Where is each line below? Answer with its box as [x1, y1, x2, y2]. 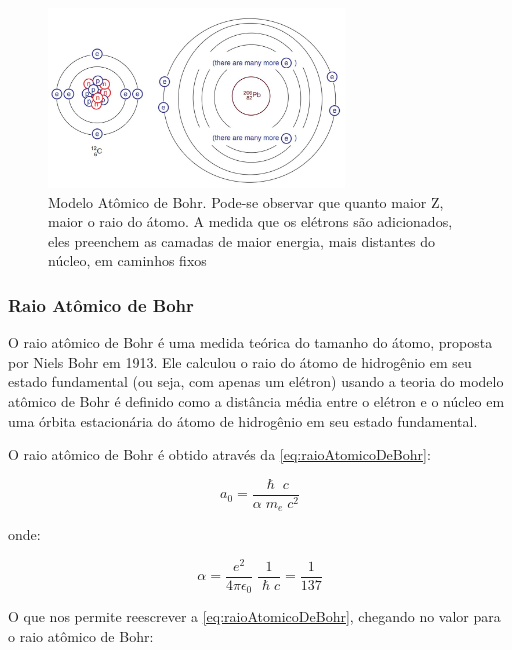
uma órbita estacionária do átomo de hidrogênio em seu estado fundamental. [8, 410, 478, 431]
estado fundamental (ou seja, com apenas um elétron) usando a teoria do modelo [8, 371, 504, 392]
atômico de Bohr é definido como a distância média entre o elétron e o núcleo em [8, 390, 505, 411]
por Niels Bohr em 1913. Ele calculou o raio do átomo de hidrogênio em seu [8, 351, 472, 372]
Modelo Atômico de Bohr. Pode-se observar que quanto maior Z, [48, 191, 444, 212]
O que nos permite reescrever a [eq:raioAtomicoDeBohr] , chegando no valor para [8, 606, 501, 627]
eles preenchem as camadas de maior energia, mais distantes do [48, 230, 436, 251]
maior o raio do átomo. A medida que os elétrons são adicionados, [48, 211, 453, 232]
